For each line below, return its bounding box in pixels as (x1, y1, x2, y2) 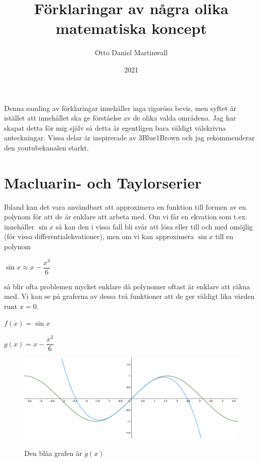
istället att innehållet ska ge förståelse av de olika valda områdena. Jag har (4, 112, 236, 123)
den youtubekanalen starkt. (4, 142, 89, 152)
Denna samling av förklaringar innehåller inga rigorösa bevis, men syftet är (4, 102, 237, 113)
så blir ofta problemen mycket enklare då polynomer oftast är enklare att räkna (4, 281, 250, 291)
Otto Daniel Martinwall (94, 47, 168, 58)
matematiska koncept (56, 18, 207, 38)
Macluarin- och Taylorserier (4, 172, 202, 192)
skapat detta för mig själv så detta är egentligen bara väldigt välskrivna (4, 122, 226, 133)
